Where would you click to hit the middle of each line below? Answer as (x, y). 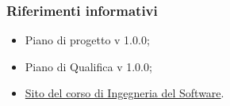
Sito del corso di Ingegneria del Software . (125, 93)
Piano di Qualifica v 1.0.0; (88, 66)
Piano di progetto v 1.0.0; (87, 40)
